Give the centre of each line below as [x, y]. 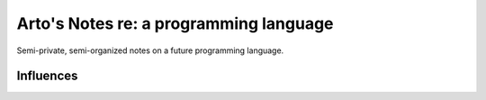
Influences [47, 76]
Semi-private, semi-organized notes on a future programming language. [150, 50]
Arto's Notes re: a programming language [175, 23]
